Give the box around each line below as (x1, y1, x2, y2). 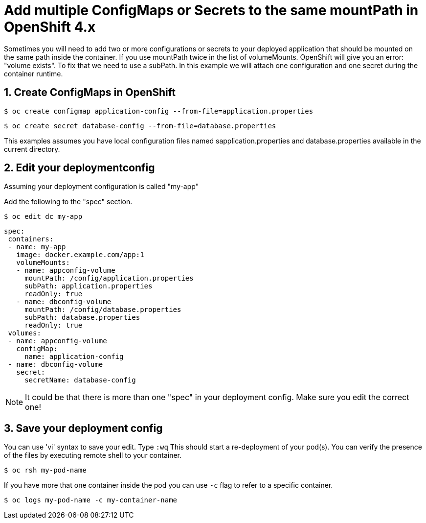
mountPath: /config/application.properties (24, 274, 194, 283)
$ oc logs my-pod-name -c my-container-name (4, 496, 178, 504)
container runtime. (4, 69, 63, 78)
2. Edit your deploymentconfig (4, 162, 155, 174)
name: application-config (24, 353, 124, 361)
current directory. (4, 144, 60, 153)
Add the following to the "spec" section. (4, 197, 133, 206)
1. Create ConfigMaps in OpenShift (4, 86, 176, 99)
